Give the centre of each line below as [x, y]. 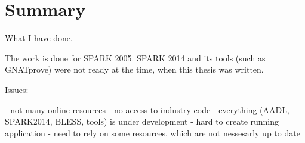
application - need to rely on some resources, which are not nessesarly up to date [152, 133]
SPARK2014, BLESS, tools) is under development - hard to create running [142, 121]
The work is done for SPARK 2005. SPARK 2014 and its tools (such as [135, 57]
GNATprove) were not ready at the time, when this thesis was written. [134, 69]
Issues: [17, 89]
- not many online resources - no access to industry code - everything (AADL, [147, 109]
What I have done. [39, 38]
